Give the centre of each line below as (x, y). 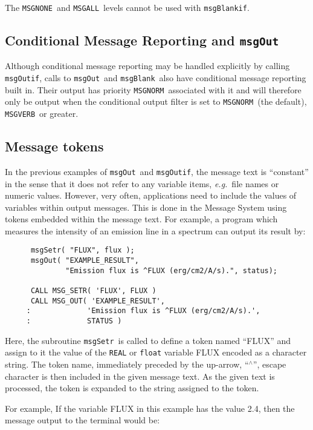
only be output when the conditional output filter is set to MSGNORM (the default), (156, 101)
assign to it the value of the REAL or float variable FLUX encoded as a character (156, 352)
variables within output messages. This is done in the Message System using (146, 207)
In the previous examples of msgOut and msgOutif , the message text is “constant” (157, 171)
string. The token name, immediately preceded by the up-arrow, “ (127, 364)
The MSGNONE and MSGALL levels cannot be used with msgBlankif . (127, 7)
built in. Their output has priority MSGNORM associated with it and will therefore (153, 89)
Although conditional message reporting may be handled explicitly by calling (147, 66)
